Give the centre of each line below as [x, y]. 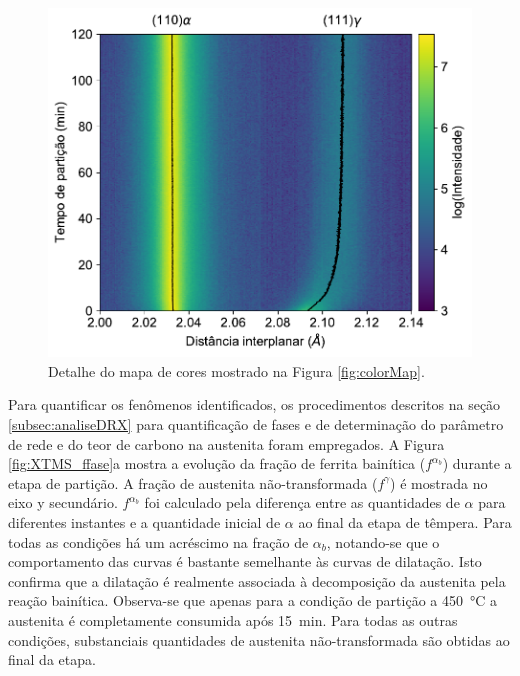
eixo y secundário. [63, 502]
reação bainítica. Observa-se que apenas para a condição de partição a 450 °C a [252, 600]
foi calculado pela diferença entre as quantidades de [302, 502]
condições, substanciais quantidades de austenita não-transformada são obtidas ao [259, 639]
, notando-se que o [383, 541]
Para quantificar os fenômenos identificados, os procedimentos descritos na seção [254, 404]
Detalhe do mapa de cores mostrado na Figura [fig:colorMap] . [236, 370]
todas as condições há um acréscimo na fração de [158, 541]
